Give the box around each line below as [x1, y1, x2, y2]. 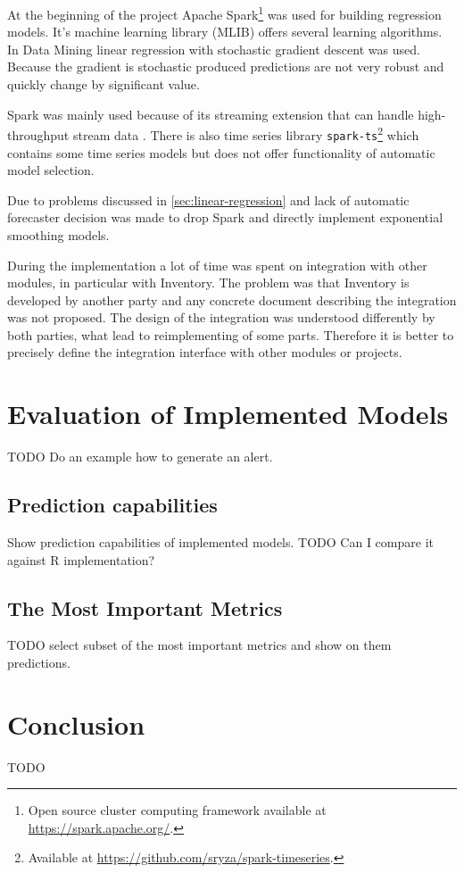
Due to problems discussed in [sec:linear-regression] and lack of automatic [7, 190, 410, 209]
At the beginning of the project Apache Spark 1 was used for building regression [7, 3, 442, 23]
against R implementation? [7, 550, 155, 569]
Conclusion [7, 705, 145, 742]
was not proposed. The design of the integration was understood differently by [7, 308, 435, 327]
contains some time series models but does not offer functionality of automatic [7, 143, 435, 162]
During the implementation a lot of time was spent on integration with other [7, 255, 427, 274]
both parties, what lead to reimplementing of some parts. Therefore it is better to [7, 325, 454, 344]
